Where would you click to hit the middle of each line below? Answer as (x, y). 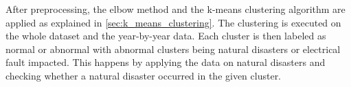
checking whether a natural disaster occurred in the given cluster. (144, 75)
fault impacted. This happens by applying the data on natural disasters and (166, 62)
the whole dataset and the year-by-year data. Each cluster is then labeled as (166, 36)
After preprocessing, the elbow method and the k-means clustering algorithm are (175, 9)
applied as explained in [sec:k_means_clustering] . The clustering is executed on (173, 22)
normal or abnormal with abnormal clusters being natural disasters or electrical (173, 49)
